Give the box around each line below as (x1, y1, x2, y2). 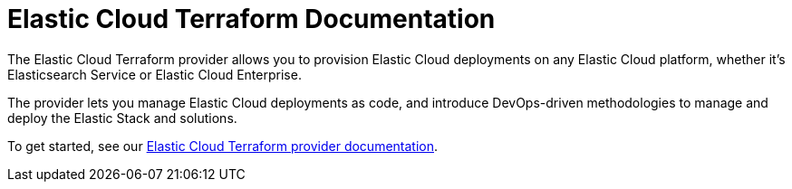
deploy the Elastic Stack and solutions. (7, 109, 237, 126)
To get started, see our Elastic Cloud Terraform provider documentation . (7, 137, 439, 154)
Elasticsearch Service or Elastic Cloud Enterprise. (7, 66, 302, 82)
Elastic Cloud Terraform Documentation (7, 4, 496, 34)
